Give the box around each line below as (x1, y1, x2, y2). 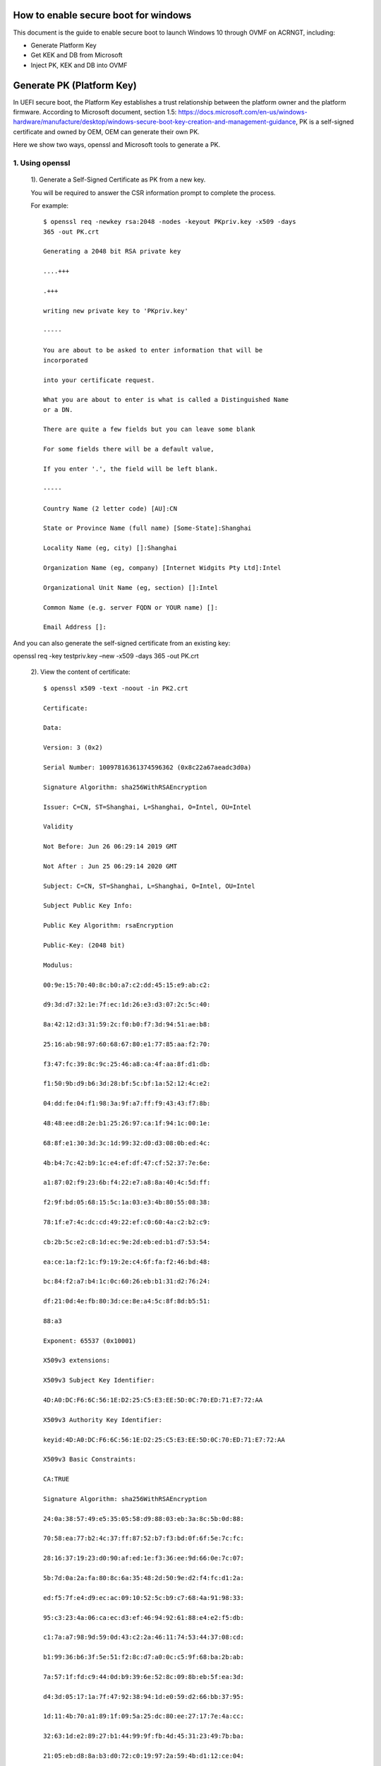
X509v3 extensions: (43, 1356, 111, 1365)
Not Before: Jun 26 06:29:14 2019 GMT (43, 843, 178, 851)
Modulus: (43, 961, 73, 969)
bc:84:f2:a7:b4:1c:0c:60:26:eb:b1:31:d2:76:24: (43, 1277, 211, 1286)
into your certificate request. (43, 376, 155, 384)
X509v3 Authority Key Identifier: (43, 1416, 162, 1423)
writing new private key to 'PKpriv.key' (43, 307, 188, 314)
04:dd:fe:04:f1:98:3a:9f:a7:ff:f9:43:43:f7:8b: (43, 1099, 211, 1108)
